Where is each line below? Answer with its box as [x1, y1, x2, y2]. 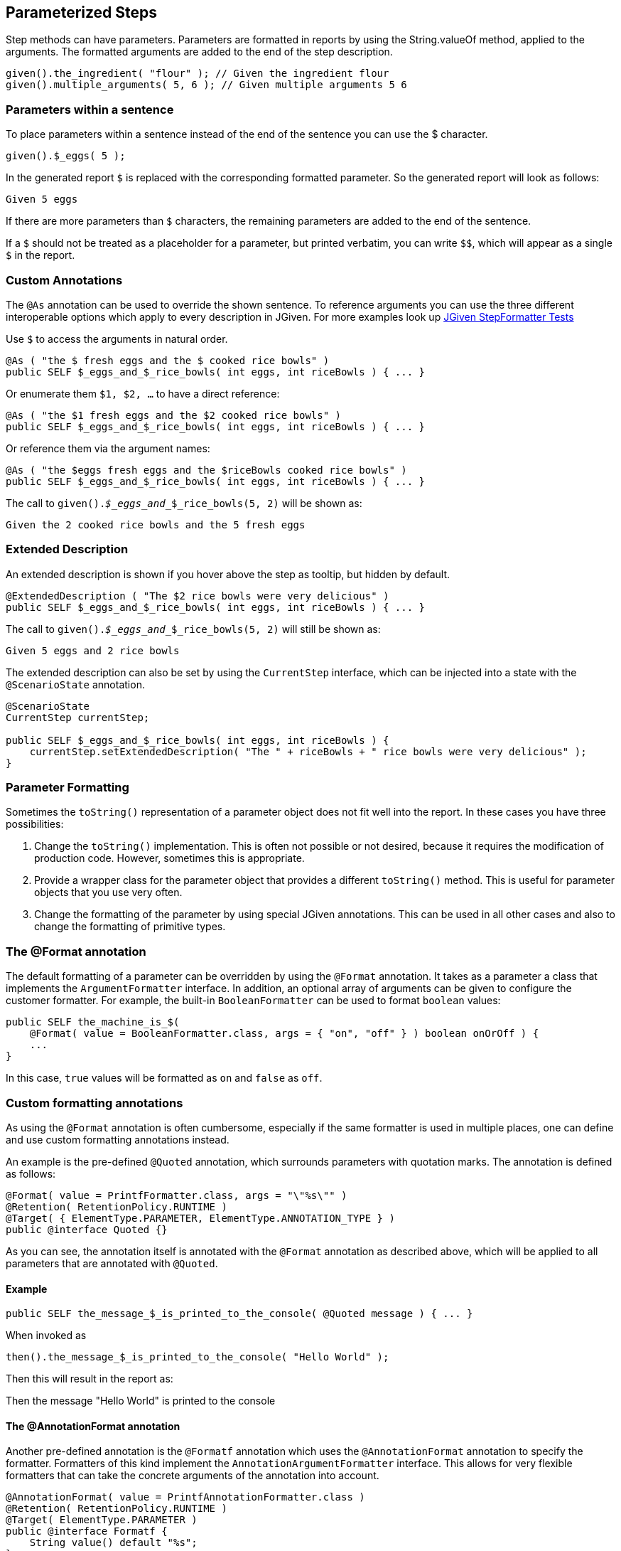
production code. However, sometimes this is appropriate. [34, 852, 305, 865]
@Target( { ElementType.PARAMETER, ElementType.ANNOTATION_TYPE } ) [6, 1212, 395, 1224]
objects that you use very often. [34, 886, 183, 899]
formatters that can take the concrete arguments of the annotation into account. [6, 1469, 379, 1482]
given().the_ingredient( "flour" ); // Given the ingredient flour [6, 68, 389, 80]
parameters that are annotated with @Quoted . [6, 1257, 218, 1269]
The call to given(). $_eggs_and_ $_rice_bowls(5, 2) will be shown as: [6, 496, 362, 509]
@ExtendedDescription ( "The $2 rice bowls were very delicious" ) [6, 590, 389, 602]
